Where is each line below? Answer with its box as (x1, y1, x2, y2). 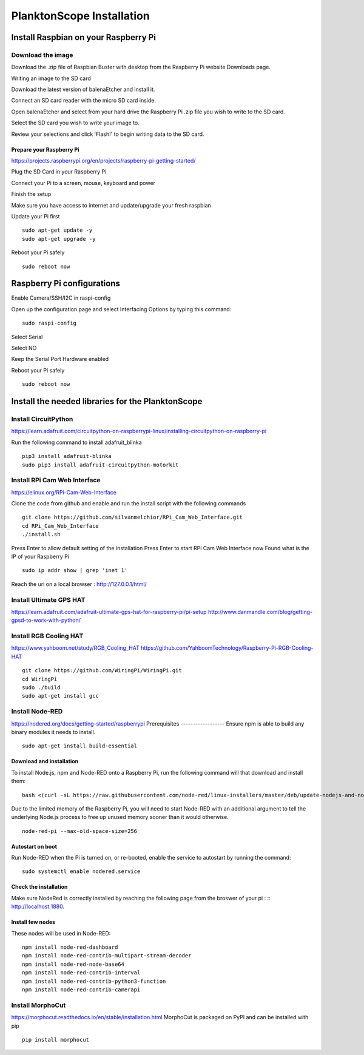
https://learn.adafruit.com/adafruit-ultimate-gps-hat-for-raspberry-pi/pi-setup (11, 608, 207, 615)
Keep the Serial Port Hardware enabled (11, 356, 109, 363)
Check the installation (11, 883, 68, 891)
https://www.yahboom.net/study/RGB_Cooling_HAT (11, 644, 140, 652)
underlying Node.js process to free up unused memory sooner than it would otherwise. (11, 814, 229, 821)
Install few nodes (11, 918, 56, 926)
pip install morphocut (22, 1036, 90, 1043)
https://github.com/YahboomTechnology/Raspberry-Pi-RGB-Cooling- (140, 644, 314, 652)
